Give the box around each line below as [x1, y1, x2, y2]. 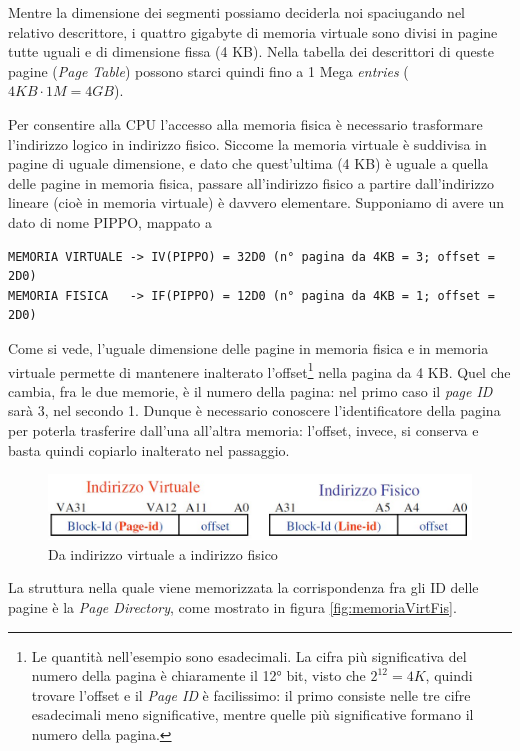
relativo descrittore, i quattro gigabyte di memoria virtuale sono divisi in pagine [8, 21, 498, 42]
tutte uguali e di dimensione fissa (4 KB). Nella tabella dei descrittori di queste [8, 41, 494, 62]
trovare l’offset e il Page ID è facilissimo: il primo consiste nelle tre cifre [31, 684, 471, 705]
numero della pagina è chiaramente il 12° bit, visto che [31, 665, 366, 686]
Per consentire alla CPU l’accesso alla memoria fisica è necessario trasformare [8, 113, 483, 134]
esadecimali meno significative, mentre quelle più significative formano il [31, 704, 474, 725]
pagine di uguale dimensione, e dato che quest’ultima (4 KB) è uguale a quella [8, 153, 489, 174]
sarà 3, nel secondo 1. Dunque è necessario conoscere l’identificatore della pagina [8, 400, 501, 421]
